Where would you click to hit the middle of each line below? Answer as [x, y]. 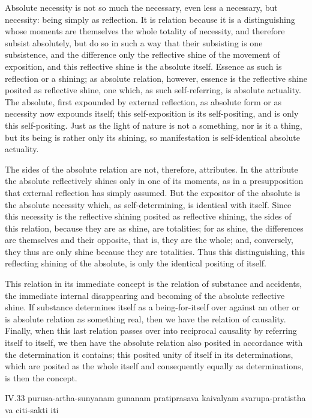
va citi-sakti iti [32, 410]
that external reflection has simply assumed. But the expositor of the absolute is [153, 192]
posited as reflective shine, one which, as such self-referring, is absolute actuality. [153, 90]
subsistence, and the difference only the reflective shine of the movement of [142, 54]
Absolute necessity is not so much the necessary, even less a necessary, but [141, 7]
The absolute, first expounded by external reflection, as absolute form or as [143, 101]
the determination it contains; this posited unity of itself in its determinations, [149, 354]
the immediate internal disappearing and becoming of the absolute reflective [145, 295]
